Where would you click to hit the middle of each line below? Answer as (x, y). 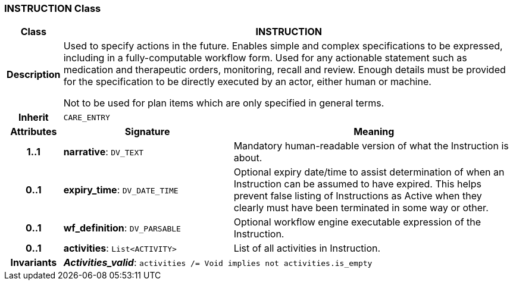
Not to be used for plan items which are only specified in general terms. (224, 103)
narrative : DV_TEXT (104, 152)
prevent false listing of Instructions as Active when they (358, 196)
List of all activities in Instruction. (307, 248)
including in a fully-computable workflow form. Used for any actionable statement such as (265, 58)
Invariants (34, 263)
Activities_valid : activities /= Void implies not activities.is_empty (218, 263)
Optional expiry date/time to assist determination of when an (369, 172)
